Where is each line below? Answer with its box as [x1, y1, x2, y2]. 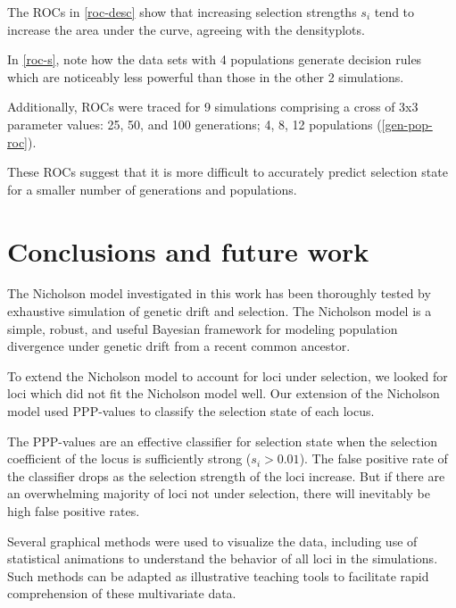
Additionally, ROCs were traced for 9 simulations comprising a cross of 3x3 [7, 97, 419, 116]
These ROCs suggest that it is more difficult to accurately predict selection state [7, 162, 448, 181]
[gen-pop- [381, 114, 433, 133]
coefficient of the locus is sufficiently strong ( [7, 449, 252, 468]
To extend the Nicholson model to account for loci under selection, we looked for [7, 366, 448, 385]
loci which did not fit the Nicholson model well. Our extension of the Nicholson [7, 384, 440, 403]
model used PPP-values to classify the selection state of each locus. [7, 402, 375, 421]
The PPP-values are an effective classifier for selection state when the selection [7, 431, 438, 450]
